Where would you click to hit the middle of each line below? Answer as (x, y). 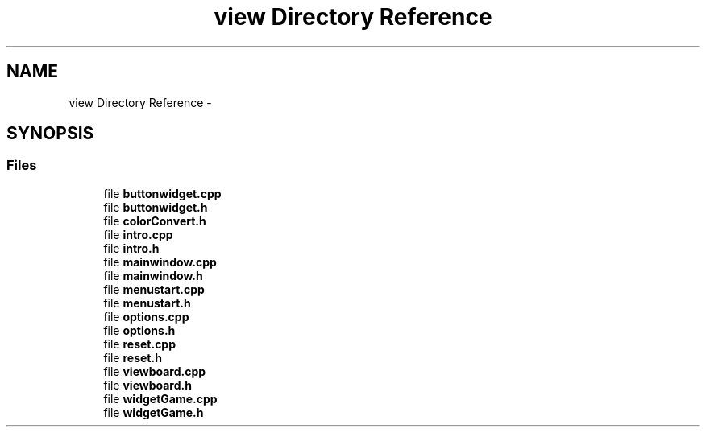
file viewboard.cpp (155, 371)
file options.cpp (146, 316)
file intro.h (131, 248)
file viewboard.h (147, 385)
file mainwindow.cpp (160, 262)
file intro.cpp (138, 234)
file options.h (139, 330)
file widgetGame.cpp (160, 398)
